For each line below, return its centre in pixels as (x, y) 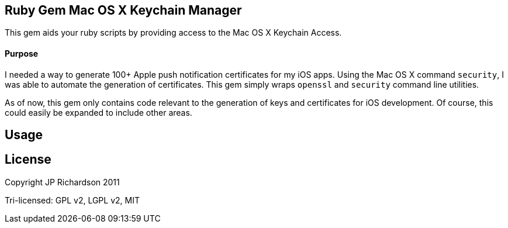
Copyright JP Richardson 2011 (62, 182)
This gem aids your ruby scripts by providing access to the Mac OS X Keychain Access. (173, 33)
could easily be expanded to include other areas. (99, 112)
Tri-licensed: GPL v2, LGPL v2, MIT (72, 200)
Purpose (22, 54)
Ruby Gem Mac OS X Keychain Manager (123, 10)
